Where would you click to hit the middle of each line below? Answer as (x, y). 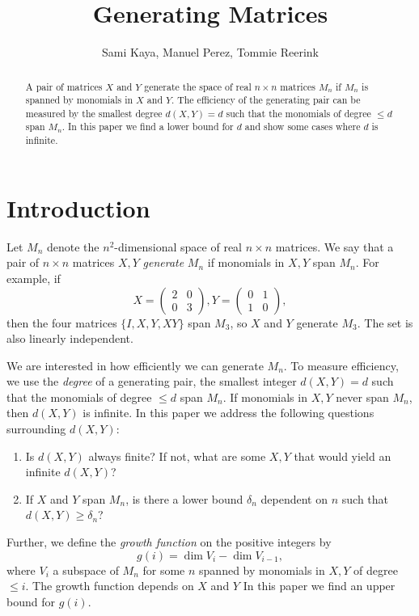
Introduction (78, 207)
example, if (34, 278)
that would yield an (343, 456)
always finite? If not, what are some (177, 456)
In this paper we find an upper (319, 586)
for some (164, 570)
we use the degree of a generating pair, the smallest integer (152, 381)
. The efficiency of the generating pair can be (266, 100)
